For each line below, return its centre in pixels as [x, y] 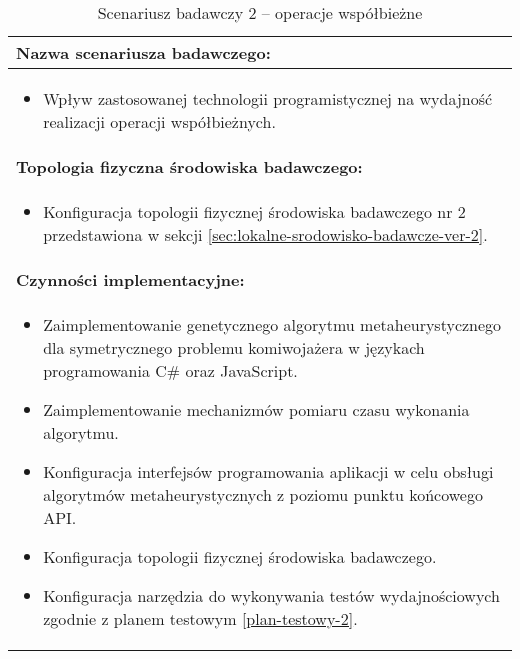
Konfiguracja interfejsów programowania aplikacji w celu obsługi [268, 471]
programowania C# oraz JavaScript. [170, 370]
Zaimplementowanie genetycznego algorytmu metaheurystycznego [272, 324]
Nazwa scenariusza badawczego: [143, 52]
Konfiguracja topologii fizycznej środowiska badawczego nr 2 [254, 211]
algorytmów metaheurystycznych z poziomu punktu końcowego [263, 494]
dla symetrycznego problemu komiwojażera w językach [234, 347]
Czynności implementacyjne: [130, 279]
